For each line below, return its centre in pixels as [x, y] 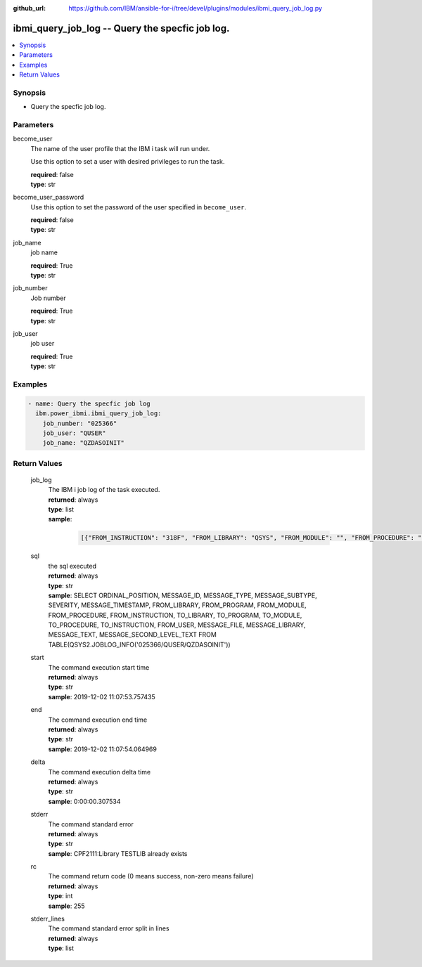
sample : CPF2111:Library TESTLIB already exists [118, 853]
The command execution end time [98, 720]
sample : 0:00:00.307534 [84, 801]
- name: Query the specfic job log [89, 403]
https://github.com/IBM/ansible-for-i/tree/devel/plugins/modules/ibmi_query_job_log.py [196, 8]
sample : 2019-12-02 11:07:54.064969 [103, 749]
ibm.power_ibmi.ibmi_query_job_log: [98, 414]
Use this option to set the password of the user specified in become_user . [138, 207]
